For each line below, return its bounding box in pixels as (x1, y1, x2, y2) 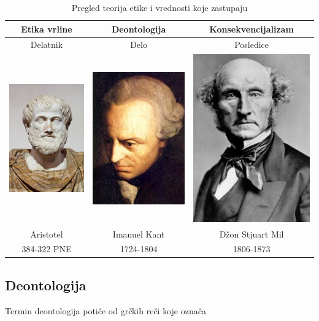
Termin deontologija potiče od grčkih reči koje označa (5, 304, 206, 317)
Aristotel (30, 227, 63, 240)
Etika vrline (21, 22, 72, 35)
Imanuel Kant (112, 227, 165, 240)
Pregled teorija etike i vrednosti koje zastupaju (71, 1, 248, 14)
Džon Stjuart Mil (219, 227, 284, 240)
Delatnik (30, 38, 63, 51)
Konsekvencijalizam (209, 22, 294, 35)
